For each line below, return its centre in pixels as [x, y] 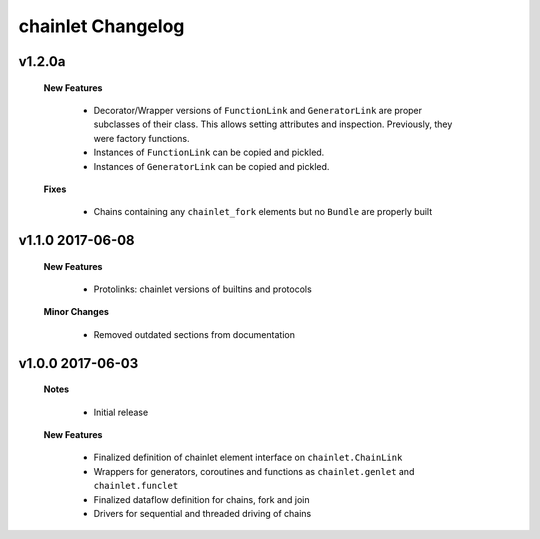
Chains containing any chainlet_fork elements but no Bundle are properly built [263, 212]
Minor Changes [76, 312]
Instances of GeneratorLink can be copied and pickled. [211, 166]
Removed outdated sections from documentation [194, 334]
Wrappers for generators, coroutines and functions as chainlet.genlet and [254, 471]
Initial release [121, 412]
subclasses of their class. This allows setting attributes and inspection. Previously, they [273, 124]
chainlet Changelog [101, 26]
